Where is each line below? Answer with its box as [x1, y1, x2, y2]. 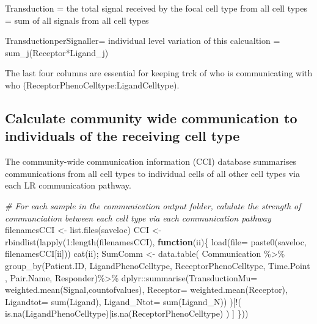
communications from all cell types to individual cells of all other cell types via [5, 167, 300, 179]
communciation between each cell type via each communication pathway [5, 211, 271, 224]
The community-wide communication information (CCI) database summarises [5, 155, 297, 168]
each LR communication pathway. [5, 179, 131, 192]
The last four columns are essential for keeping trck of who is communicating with [5, 67, 313, 79]
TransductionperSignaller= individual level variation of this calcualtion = [5, 34, 280, 47]
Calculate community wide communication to [5, 108, 297, 127]
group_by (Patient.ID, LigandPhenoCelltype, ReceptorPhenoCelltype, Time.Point [5, 259, 310, 272]
